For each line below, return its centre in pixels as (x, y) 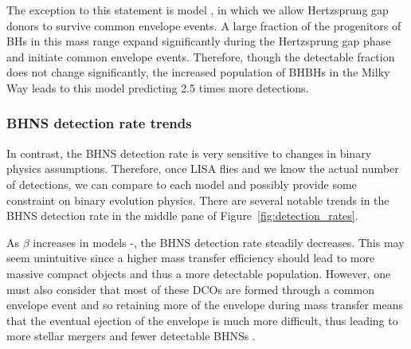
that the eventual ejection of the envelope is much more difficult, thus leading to (202, 320)
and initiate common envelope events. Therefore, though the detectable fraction (201, 56)
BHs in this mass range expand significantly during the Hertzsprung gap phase (199, 41)
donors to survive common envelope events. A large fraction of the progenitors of (204, 25)
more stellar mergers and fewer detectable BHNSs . (131, 336)
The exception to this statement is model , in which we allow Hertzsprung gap (198, 10)
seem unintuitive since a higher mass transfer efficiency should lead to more (191, 258)
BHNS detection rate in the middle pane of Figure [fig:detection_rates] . (182, 216)
